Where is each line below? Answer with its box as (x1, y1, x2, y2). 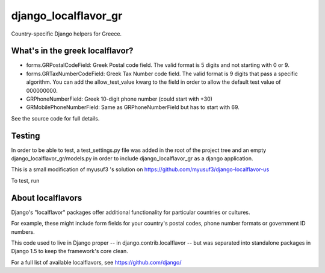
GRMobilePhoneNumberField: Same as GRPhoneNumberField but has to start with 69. (26, 104, 240, 111)
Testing (11, 130, 40, 141)
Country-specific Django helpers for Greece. (11, 30, 122, 37)
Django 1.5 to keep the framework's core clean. (11, 248, 129, 255)
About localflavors (11, 193, 82, 203)
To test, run (11, 177, 40, 184)
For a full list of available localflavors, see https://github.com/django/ (11, 259, 182, 266)
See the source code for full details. (11, 115, 100, 122)
